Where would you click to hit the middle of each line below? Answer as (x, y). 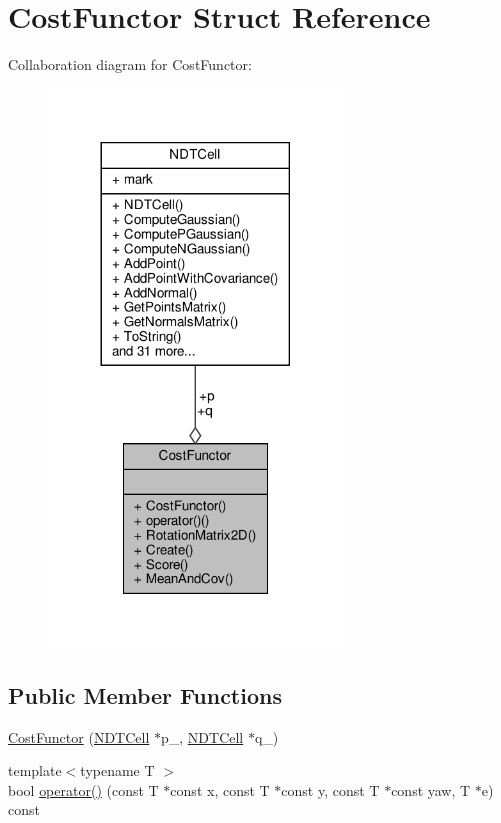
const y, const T (330, 789)
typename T (117, 770)
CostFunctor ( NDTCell (79, 736)
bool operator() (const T (83, 789)
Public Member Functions (145, 694)
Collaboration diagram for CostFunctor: (130, 64)
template (35, 770)
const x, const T (220, 789)
